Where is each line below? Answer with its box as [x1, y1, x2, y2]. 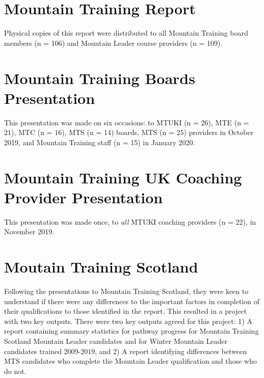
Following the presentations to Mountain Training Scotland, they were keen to [4, 286, 249, 296]
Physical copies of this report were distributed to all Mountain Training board [4, 28, 248, 38]
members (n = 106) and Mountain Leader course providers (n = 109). [4, 37, 223, 48]
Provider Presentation [4, 186, 163, 207]
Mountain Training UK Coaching [4, 167, 242, 187]
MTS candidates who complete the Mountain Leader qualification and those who [4, 356, 257, 366]
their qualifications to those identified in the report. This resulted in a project [4, 306, 247, 316]
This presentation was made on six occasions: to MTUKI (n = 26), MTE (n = [4, 117, 249, 127]
